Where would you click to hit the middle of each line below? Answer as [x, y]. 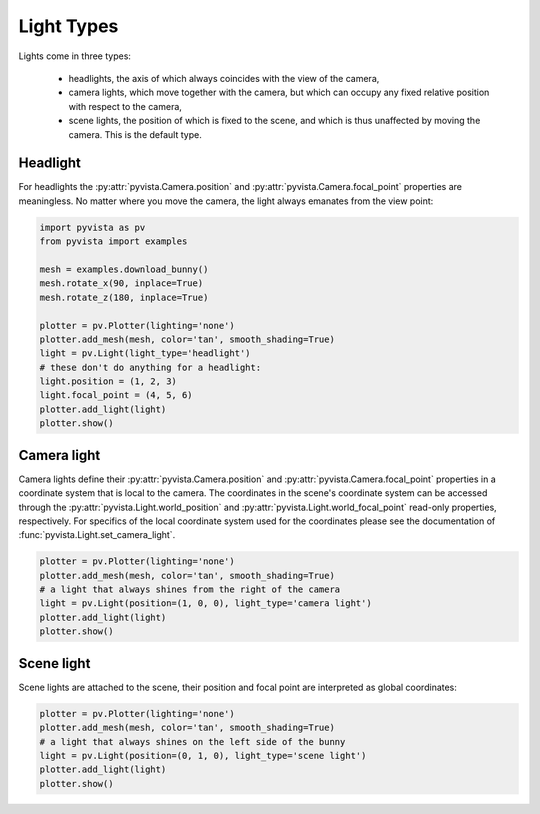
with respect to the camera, [125, 106]
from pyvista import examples [113, 241]
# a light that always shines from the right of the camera [190, 589]
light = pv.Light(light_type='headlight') [145, 353]
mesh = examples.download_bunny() [124, 269]
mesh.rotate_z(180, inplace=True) [124, 297]
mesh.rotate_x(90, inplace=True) [121, 283]
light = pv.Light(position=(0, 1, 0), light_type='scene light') [203, 755]
